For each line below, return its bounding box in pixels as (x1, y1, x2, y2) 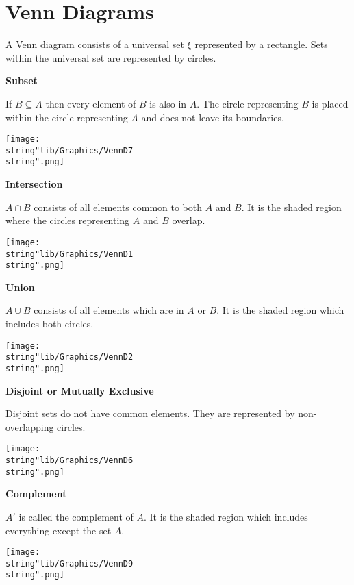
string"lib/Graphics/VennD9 (5, 558, 134, 569)
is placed (312, 96, 349, 110)
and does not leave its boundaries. (141, 110, 284, 124)
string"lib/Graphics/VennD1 (5, 249, 134, 259)
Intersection (5, 177, 63, 191)
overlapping (5, 419, 54, 434)
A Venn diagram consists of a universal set (5, 37, 185, 51)
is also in (149, 96, 187, 110)
